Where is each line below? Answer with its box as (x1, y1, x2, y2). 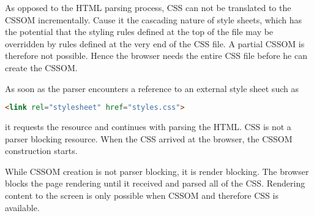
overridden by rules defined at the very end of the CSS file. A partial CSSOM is (5, 37, 305, 50)
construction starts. (5, 144, 78, 157)
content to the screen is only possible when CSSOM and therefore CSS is (5, 189, 278, 201)
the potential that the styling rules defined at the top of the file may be (5, 25, 274, 38)
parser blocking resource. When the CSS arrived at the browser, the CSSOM (5, 132, 293, 145)
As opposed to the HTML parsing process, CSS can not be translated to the (5, 1, 291, 13)
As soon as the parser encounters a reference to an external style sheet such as (5, 82, 299, 94)
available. (5, 201, 40, 214)
